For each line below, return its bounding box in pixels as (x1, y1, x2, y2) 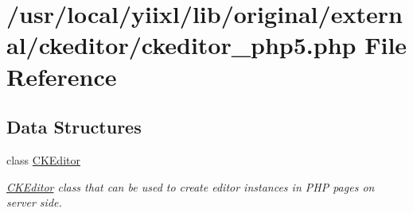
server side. (6, 194, 62, 211)
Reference (6, 60, 117, 92)
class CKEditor (6, 151, 80, 168)
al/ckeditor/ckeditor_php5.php (6, 29, 357, 61)
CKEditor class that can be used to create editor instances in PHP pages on (6, 178, 375, 195)
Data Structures (6, 114, 142, 139)
